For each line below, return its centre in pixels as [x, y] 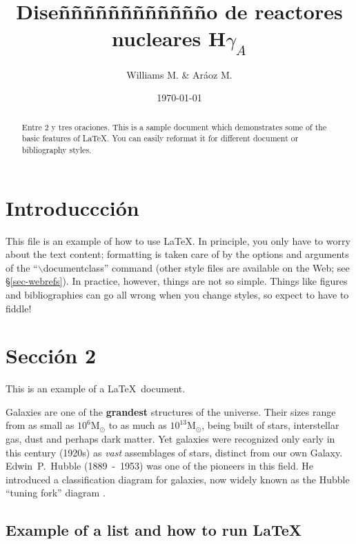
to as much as [138, 425]
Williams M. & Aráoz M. [179, 74]
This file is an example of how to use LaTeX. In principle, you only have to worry [178, 240]
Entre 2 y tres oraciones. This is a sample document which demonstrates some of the [174, 127]
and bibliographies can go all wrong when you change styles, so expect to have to [177, 294]
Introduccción [72, 207]
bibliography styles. [57, 150]
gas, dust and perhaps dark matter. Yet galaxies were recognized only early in [170, 439]
